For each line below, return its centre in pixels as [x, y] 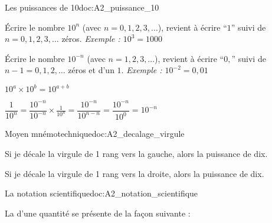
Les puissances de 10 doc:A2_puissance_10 [82, 7]
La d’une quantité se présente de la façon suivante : [98, 213]
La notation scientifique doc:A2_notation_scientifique [101, 193]
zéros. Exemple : [91, 39]
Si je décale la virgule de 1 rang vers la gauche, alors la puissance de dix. [136, 153]
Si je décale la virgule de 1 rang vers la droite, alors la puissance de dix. [135, 173]
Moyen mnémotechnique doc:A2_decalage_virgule [95, 134]
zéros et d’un [91, 70]
